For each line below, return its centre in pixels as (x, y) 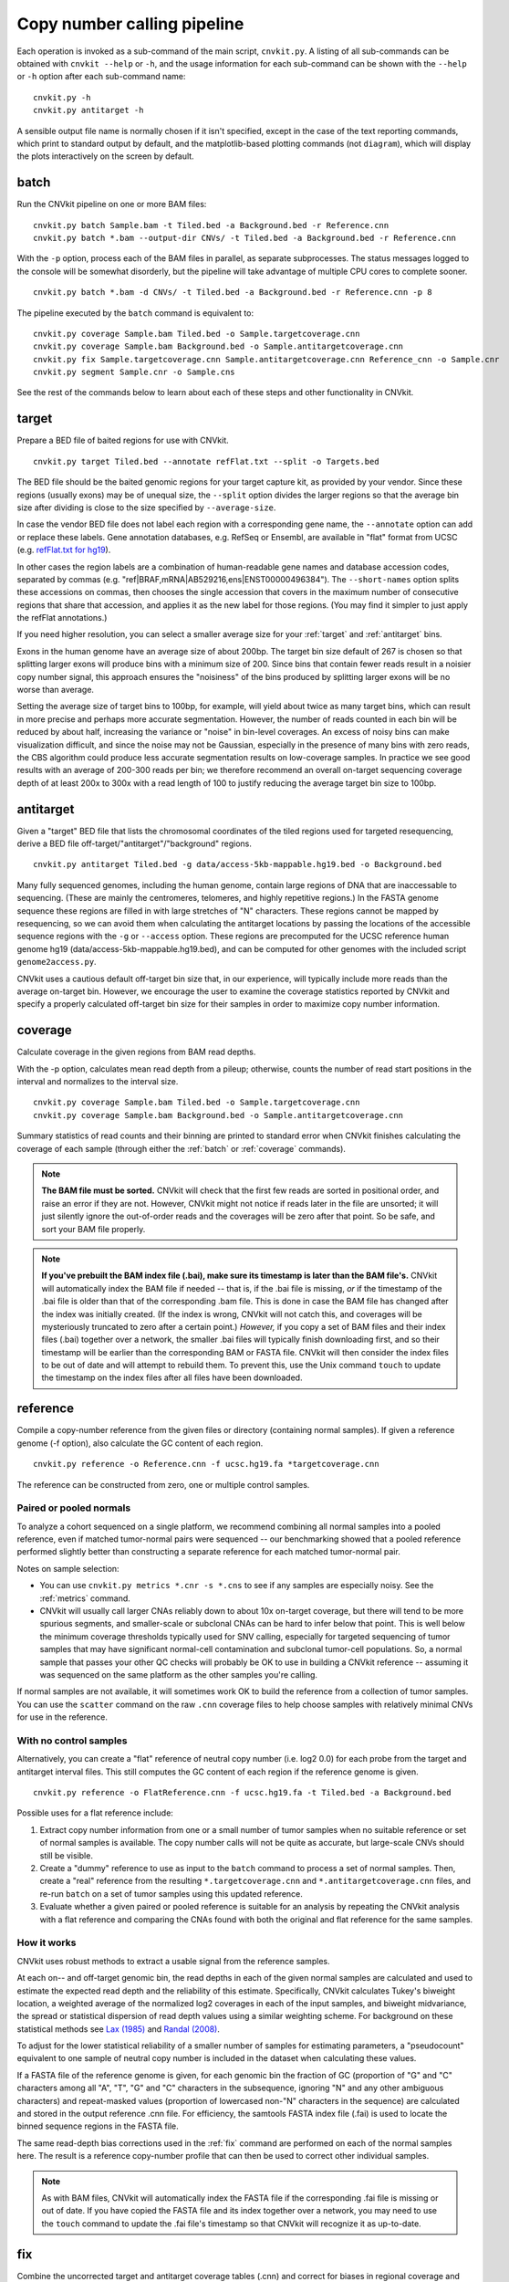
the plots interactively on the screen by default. (106, 156)
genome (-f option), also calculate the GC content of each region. (140, 1443)
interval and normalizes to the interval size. (98, 1082)
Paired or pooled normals (74, 1508)
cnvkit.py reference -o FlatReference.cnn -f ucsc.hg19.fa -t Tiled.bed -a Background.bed (242, 1793)
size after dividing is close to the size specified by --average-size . (146, 508)
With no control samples (72, 1741)
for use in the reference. (62, 1717)
